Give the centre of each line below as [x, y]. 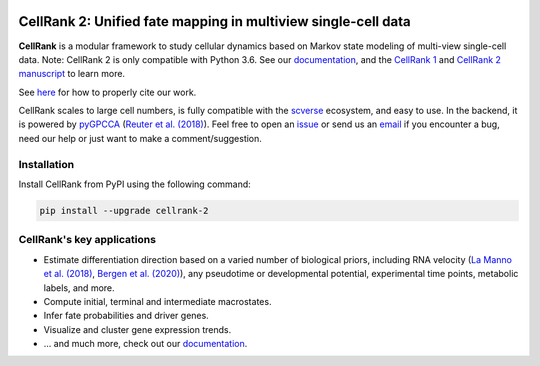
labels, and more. [79, 287]
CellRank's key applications [87, 240]
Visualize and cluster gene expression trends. [137, 329]
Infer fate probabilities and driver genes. [126, 316]
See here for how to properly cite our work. [107, 92]
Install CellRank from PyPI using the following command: [135, 184]
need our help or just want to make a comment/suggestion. [140, 138]
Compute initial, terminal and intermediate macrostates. [157, 301]
